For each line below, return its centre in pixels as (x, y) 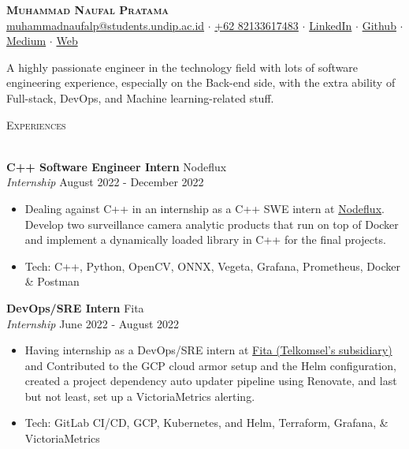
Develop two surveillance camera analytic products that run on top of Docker (212, 224)
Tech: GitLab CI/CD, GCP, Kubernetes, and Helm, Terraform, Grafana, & (206, 423)
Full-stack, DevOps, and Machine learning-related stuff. (140, 97)
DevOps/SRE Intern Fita (75, 307)
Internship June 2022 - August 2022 (93, 323)
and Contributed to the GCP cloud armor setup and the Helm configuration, (210, 365)
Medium (26, 41)
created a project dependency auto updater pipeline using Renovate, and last (211, 381)
